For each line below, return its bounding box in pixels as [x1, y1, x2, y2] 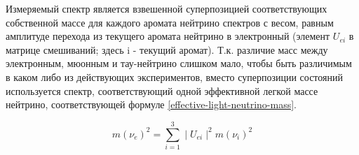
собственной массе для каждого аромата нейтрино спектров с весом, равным [6, 15, 334, 29]
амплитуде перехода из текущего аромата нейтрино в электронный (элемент [6, 29, 330, 43]
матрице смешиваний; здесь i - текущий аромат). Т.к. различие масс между [6, 42, 328, 57]
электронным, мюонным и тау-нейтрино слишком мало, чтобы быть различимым [6, 56, 352, 71]
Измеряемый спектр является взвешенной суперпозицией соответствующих [6, 1, 327, 15]
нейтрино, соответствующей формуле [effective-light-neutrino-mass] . [6, 97, 297, 112]
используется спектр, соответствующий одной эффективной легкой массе [6, 83, 318, 98]
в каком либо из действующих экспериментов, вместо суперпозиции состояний [6, 69, 343, 84]
